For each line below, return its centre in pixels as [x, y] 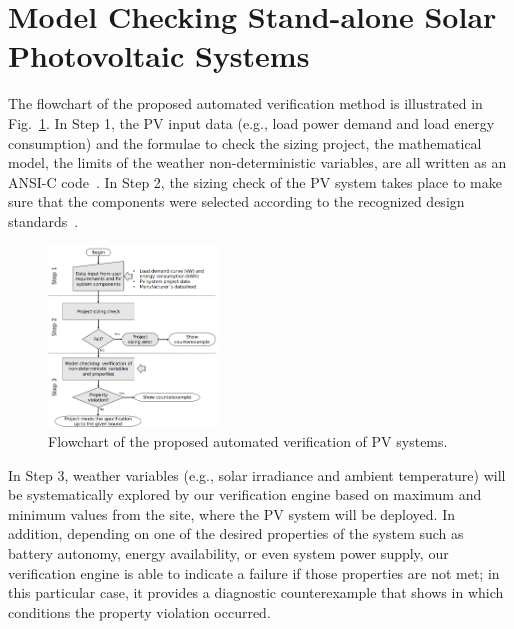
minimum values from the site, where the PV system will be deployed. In [231, 513]
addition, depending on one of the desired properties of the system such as [236, 533]
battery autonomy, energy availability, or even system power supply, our [228, 552]
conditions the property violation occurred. [139, 611]
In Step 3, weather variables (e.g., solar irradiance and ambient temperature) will [257, 474]
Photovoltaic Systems [159, 55]
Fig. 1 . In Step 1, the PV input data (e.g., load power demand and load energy [251, 122]
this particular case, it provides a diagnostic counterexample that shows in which [256, 592]
